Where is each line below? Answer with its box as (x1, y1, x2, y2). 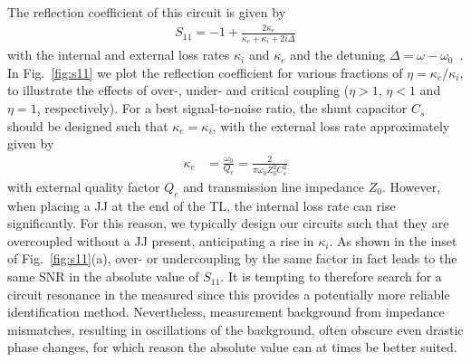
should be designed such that (7, 116, 168, 135)
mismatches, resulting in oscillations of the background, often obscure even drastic (7, 319, 464, 338)
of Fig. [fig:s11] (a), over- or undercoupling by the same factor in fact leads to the (7, 249, 457, 268)
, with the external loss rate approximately (212, 116, 450, 135)
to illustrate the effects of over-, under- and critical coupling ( (7, 81, 350, 100)
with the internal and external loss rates (7, 45, 230, 64)
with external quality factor (7, 176, 160, 195)
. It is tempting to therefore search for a (220, 267, 442, 286)
